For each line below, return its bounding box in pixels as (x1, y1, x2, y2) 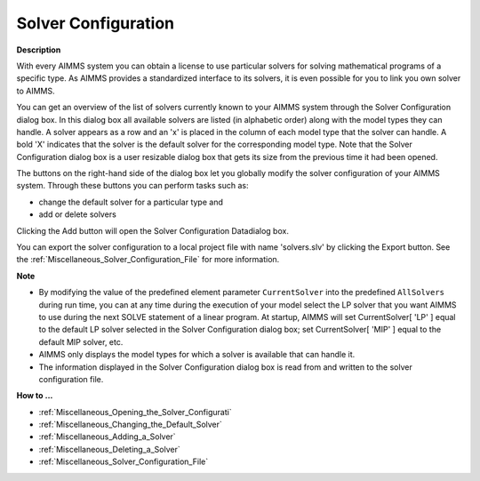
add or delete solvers (38, 209, 117, 220)
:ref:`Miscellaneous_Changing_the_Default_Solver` (38, 419, 222, 430)
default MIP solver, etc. (38, 336, 124, 347)
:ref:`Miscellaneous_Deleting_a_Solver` (38, 444, 181, 454)
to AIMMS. (16, 85, 55, 96)
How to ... (16, 390, 53, 401)
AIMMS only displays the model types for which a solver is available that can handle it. (38, 349, 356, 360)
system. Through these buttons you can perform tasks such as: (16, 180, 249, 191)
